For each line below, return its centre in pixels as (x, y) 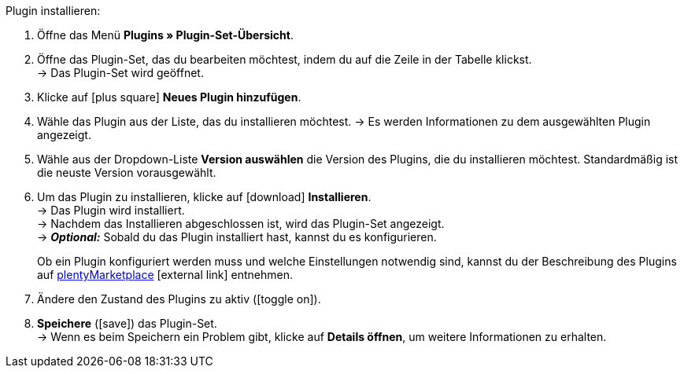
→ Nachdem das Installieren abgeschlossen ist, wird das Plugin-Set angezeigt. (241, 224)
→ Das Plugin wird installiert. (111, 210)
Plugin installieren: (53, 11)
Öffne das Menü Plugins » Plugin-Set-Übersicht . (165, 35)
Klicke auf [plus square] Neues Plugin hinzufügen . (169, 97)
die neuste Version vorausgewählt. (127, 172)
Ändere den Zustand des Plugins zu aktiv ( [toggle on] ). (179, 299)
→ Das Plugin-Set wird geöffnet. (120, 73)
